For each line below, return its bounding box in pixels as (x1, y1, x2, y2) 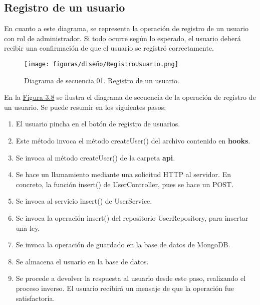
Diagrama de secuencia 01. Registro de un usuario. (24, 75, 179, 85)
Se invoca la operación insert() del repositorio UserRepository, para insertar (16, 212, 248, 223)
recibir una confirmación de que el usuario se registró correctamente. (4, 43, 214, 53)
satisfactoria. (16, 292, 55, 303)
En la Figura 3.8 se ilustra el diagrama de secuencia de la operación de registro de (4, 92, 256, 102)
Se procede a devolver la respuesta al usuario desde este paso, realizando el (16, 273, 246, 283)
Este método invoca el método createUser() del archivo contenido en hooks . (16, 135, 250, 146)
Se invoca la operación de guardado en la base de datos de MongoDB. (16, 239, 230, 250)
